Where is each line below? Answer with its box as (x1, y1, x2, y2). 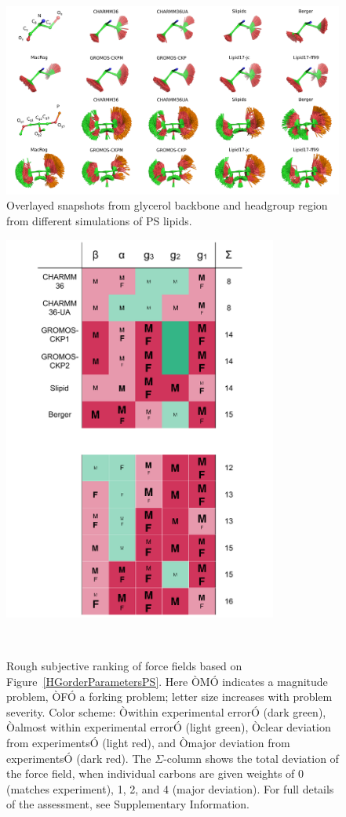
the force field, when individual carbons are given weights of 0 (6, 765, 304, 782)
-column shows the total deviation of (163, 750, 339, 766)
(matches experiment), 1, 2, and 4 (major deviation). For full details (6, 780, 334, 797)
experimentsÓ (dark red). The (6, 750, 151, 766)
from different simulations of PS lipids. (6, 212, 192, 228)
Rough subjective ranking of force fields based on (6, 658, 242, 673)
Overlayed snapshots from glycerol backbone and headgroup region (6, 197, 328, 213)
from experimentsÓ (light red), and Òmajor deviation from (6, 734, 290, 750)
